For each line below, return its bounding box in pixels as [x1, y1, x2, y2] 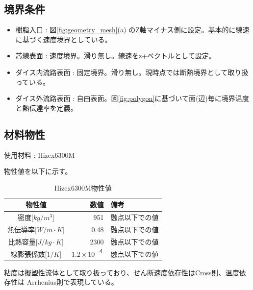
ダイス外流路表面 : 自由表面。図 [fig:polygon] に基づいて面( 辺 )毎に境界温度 [15, 93, 249, 103]
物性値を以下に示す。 [4, 166, 72, 176]
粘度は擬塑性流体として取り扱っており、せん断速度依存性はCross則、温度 [4, 267, 239, 277]
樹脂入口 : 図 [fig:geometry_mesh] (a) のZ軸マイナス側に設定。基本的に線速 [15, 24, 250, 35]
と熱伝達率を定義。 [15, 102, 77, 113]
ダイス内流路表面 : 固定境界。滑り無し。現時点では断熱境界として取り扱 [15, 67, 249, 77]
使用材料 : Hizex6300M [4, 149, 75, 160]
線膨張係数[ [10, 248, 47, 259]
